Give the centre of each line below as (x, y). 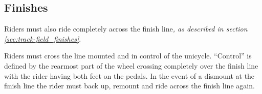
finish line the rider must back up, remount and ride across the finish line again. (129, 86)
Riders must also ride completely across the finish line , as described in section (126, 29)
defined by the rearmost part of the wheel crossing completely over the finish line (131, 65)
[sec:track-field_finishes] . (43, 38)
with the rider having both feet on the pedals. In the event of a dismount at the (129, 75)
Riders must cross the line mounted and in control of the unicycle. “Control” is (128, 56)
